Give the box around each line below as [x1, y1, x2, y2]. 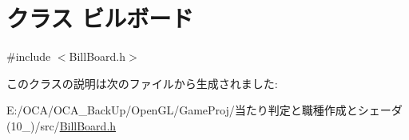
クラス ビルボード [6, 2, 194, 34]
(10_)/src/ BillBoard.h [6, 117, 117, 134]
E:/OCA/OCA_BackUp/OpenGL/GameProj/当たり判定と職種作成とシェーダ [6, 102, 403, 118]
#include [6, 48, 51, 65]
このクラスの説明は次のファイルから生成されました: [6, 74, 278, 91]
